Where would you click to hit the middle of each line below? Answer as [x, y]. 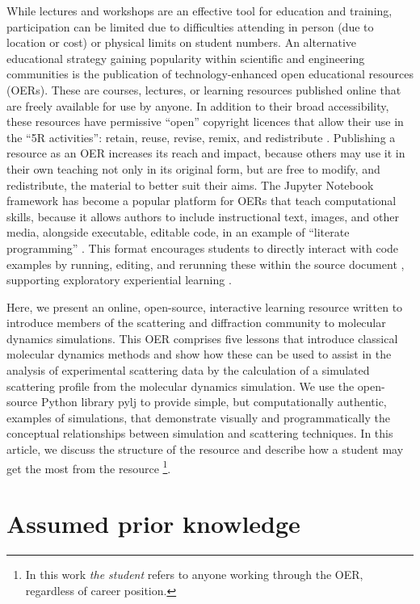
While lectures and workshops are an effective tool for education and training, [199, 10]
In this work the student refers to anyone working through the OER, [194, 574]
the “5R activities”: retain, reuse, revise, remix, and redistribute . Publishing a [201, 137]
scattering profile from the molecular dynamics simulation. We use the [181, 386]
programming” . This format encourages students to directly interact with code [203, 247]
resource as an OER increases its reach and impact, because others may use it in [206, 153]
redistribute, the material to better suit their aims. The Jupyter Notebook [190, 185]
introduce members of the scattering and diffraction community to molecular [196, 323]
